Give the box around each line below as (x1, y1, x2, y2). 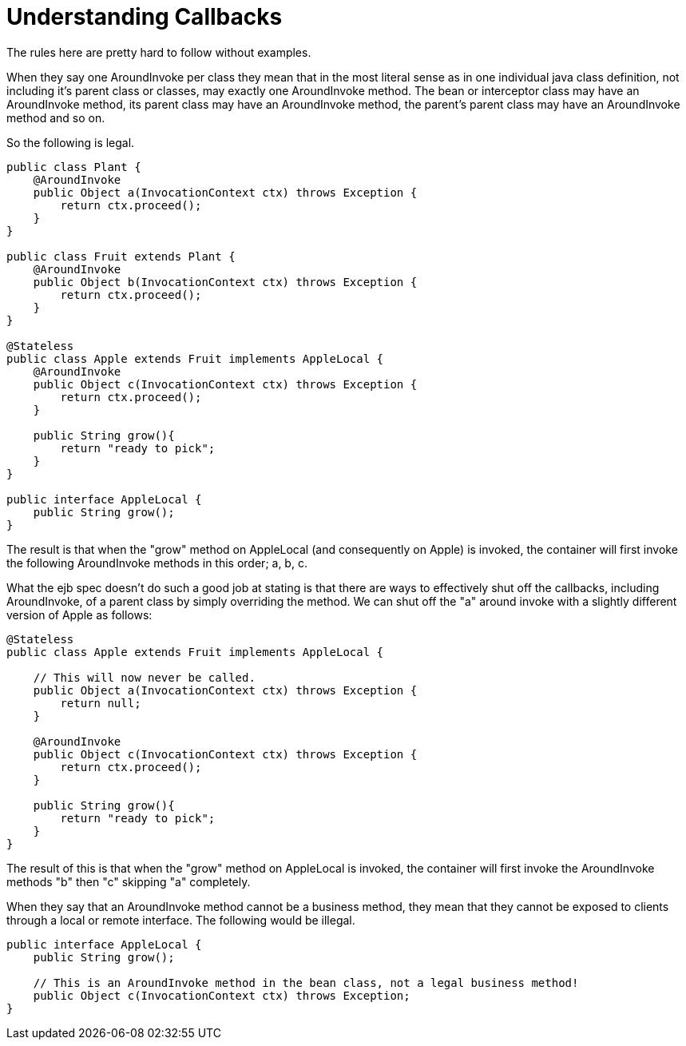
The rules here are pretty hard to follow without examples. (6, 45, 311, 59)
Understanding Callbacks (6, 3, 283, 30)
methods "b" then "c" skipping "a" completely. (6, 874, 251, 889)
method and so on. (6, 110, 105, 125)
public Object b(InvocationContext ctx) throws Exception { (33, 275, 418, 288)
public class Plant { (6, 160, 141, 173)
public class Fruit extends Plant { (6, 249, 236, 263)
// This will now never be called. (33, 670, 256, 684)
